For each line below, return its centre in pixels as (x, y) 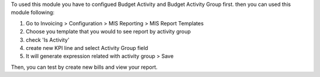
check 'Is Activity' (48, 40)
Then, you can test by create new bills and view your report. (84, 67)
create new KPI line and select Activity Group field (87, 48)
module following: (33, 12)
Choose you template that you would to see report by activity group (108, 32)
